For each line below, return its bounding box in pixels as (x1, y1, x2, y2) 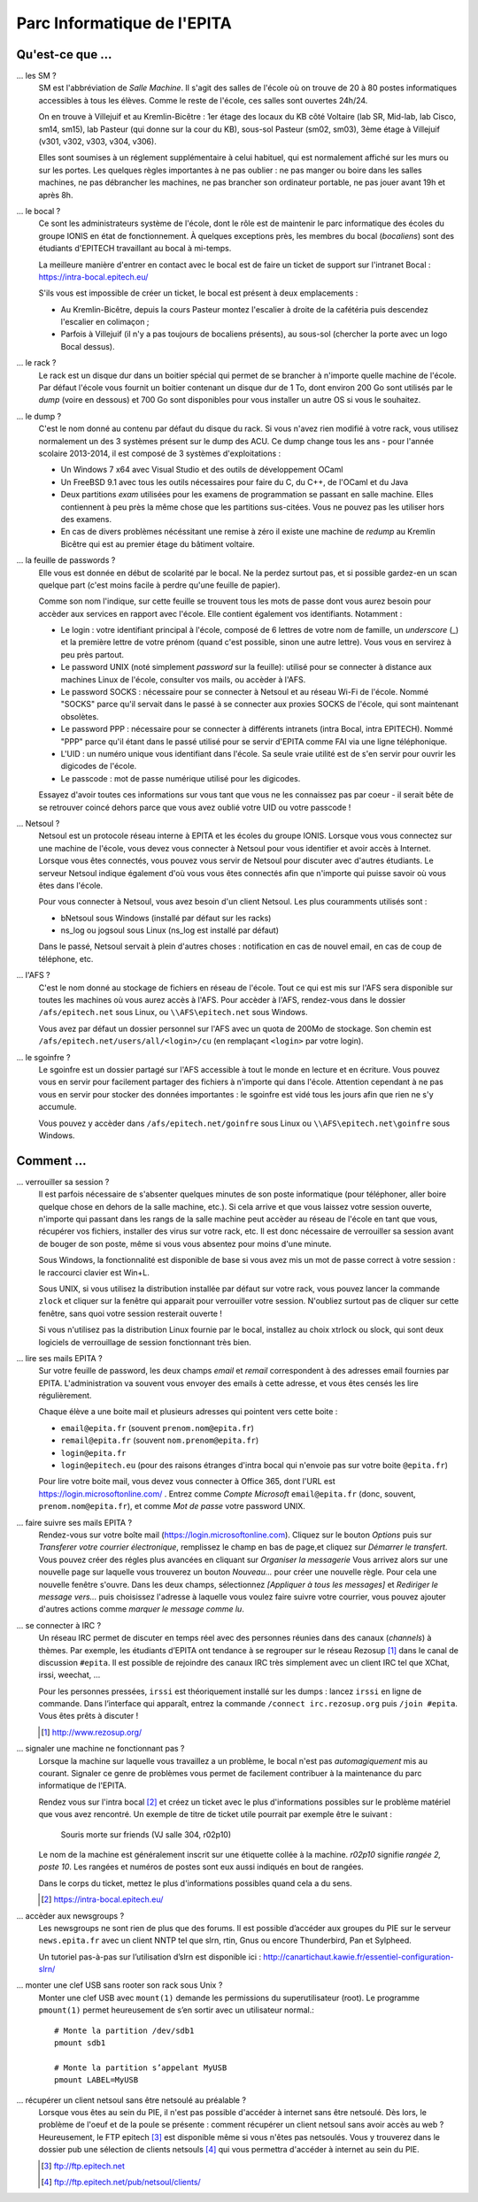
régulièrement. (38, 1390, 92, 1401)
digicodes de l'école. (60, 761, 137, 772)
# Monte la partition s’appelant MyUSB (54, 2062, 227, 2073)
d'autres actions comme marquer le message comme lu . (38, 1604, 245, 1614)
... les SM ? (16, 71, 57, 81)
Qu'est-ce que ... (16, 47, 112, 62)
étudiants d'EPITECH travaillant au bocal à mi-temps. (38, 243, 232, 254)
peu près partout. (60, 649, 124, 659)
